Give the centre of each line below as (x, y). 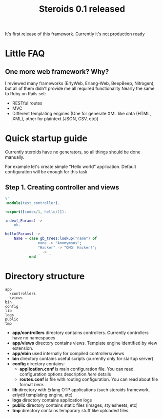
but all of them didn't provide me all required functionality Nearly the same (80, 88)
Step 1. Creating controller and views (62, 187)
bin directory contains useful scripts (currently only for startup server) (83, 358)
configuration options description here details (65, 374)
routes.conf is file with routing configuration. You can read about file (89, 379)
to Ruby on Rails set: (26, 94)
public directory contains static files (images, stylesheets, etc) (75, 405)
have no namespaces (34, 337)
